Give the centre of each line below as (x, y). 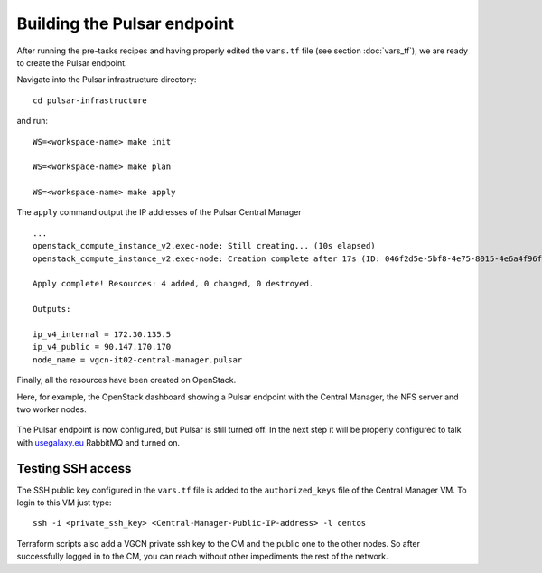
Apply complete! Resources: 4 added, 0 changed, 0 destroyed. (173, 284)
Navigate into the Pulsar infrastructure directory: (107, 80)
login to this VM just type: (64, 503)
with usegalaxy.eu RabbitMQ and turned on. (98, 442)
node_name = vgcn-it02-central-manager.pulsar (138, 360)
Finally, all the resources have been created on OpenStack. (126, 380)
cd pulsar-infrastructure (90, 100)
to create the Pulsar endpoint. (72, 62)
